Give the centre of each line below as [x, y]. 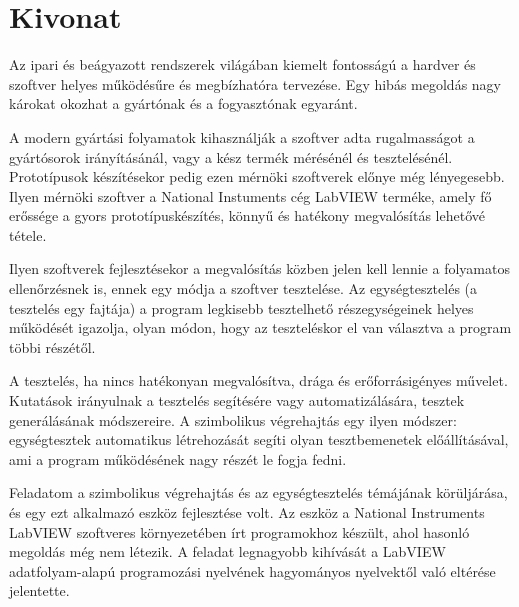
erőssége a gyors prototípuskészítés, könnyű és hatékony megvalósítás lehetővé [247, 215]
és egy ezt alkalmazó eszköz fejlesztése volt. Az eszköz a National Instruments [247, 512]
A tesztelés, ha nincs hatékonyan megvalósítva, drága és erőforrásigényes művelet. [258, 380]
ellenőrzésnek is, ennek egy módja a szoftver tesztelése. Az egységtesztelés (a [243, 288]
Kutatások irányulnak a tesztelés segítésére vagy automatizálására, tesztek [237, 400]
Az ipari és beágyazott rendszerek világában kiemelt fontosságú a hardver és [242, 64]
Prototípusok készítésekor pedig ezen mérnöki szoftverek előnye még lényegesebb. [257, 176]
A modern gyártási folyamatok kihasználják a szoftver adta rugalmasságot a [242, 136]
